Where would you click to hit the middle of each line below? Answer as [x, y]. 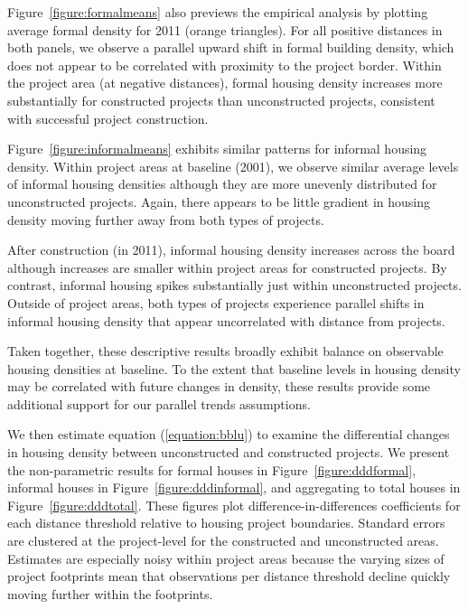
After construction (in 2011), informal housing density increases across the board [231, 250]
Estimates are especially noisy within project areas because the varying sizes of [226, 558]
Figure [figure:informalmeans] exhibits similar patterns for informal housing [217, 149]
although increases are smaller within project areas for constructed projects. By [227, 267]
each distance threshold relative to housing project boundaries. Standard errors [226, 523]
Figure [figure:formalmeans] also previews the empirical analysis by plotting [218, 12]
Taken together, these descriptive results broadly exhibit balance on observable [225, 351]
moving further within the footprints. [110, 593]
